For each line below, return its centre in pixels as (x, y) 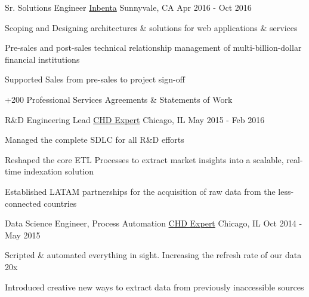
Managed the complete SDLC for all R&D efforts (95, 140)
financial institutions (42, 59)
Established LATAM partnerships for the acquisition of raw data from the (140, 191)
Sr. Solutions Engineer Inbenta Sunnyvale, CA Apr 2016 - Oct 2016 (128, 7)
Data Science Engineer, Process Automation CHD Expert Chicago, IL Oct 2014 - (154, 223)
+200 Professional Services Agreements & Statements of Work (119, 99)
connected (23, 203)
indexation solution (59, 171)
